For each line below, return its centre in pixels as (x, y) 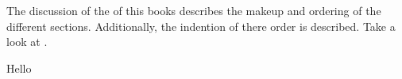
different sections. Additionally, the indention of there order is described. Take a (201, 26)
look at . (27, 41)
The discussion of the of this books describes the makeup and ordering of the (194, 10)
